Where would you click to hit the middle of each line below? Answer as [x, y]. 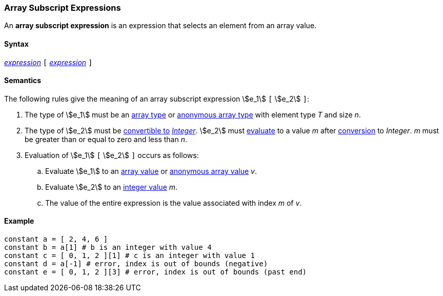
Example [19, 221]
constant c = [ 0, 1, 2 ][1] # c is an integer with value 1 [129, 256]
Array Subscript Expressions [63, 8]
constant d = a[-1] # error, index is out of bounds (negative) [136, 264]
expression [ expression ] [48, 62]
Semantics [23, 81]
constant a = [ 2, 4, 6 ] [56, 239]
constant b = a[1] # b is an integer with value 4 [108, 248]
